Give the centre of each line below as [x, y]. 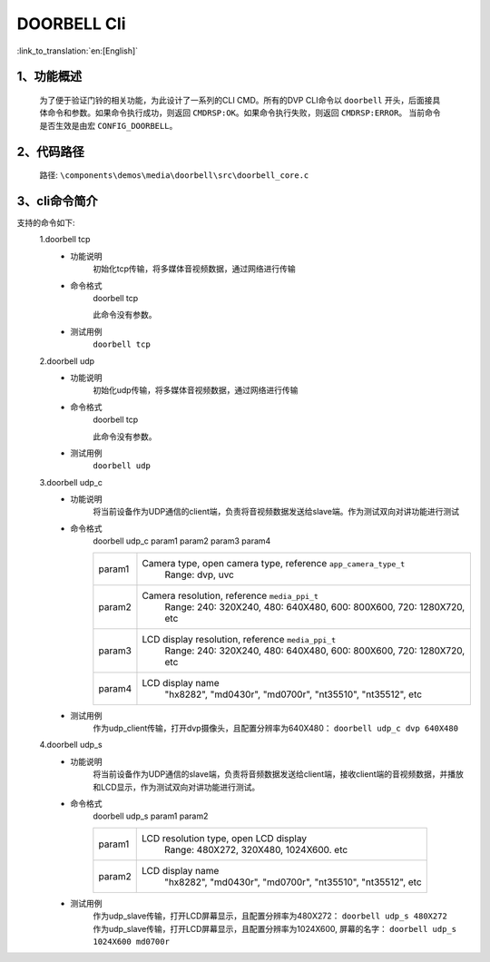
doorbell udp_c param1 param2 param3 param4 [182, 541]
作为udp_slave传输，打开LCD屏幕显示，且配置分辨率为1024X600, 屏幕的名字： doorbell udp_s [275, 928]
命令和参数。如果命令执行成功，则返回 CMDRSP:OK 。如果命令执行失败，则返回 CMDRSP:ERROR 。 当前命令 [244, 113]
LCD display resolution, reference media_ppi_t [239, 639]
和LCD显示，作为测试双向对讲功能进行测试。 [176, 787]
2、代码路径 [51, 151]
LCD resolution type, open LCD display [224, 838]
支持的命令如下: [46, 223]
